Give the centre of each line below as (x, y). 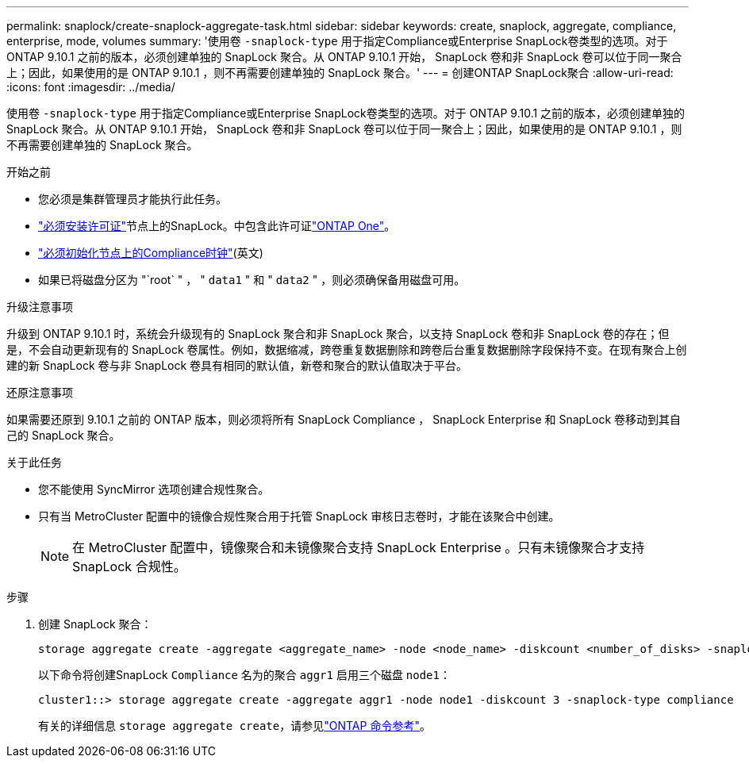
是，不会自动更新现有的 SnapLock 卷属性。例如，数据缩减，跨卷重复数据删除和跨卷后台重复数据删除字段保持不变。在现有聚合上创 (347, 349)
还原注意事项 (40, 392)
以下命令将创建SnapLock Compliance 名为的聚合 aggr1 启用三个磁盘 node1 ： (244, 675)
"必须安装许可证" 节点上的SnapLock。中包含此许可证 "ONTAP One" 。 (217, 226)
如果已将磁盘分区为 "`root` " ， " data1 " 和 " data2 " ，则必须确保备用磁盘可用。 (252, 280)
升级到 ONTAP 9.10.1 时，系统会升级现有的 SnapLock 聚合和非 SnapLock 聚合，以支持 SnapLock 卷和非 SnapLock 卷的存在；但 (338, 334)
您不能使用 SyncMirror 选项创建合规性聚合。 (154, 489)
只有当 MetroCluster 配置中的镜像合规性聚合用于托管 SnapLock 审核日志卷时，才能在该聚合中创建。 (299, 516)
